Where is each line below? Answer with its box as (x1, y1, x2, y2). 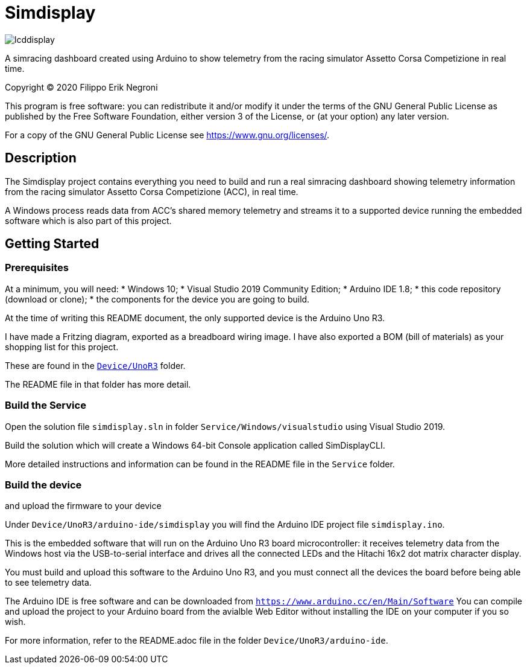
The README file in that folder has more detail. (5, 379, 191, 389)
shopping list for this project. (5, 341, 119, 352)
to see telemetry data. (5, 577, 92, 588)
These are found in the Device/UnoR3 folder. (5, 360, 186, 371)
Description (5, 150, 77, 166)
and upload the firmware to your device (5, 501, 162, 511)
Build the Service (5, 399, 86, 412)
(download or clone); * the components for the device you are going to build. (5, 293, 310, 304)
